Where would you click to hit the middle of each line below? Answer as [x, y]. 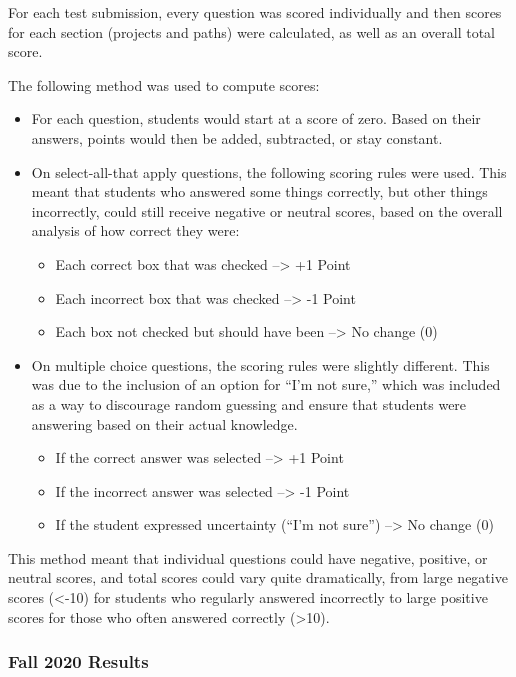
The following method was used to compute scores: [164, 84]
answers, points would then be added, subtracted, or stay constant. [237, 137]
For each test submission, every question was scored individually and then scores [255, 12]
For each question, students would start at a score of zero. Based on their [256, 118]
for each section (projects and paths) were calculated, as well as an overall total [251, 31]
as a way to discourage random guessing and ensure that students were [249, 403]
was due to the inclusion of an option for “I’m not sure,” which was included [266, 384]
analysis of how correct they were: [135, 230]
